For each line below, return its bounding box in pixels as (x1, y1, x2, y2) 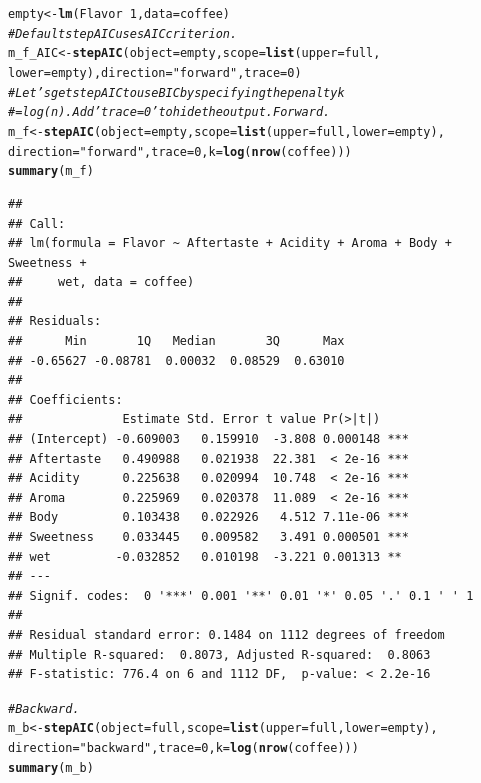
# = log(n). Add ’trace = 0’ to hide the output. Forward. (8, 105, 331, 120)
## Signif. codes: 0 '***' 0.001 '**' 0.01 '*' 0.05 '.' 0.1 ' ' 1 (8, 588, 474, 603)
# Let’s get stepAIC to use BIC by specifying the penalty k (8, 85, 345, 100)
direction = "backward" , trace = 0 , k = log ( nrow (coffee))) (8, 741, 359, 756)
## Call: (8, 216, 66, 231)
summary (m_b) (8, 760, 94, 775)
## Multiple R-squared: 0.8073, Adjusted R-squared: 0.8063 (8, 647, 431, 662)
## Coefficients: (8, 392, 123, 407)
